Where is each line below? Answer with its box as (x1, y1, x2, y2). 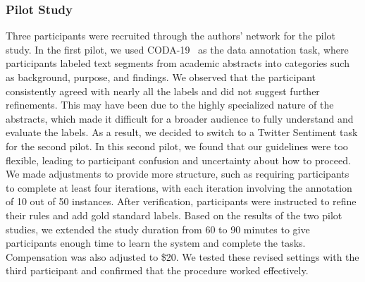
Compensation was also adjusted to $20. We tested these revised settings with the (6, 249, 359, 264)
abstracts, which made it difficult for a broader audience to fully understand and (6, 111, 354, 125)
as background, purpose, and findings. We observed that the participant (6, 70, 316, 84)
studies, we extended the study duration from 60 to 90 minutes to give (6, 221, 310, 236)
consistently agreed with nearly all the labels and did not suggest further (6, 83, 320, 98)
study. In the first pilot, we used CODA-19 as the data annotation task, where (6, 42, 349, 56)
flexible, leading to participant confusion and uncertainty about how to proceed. (6, 152, 351, 167)
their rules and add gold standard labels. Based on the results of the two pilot (6, 207, 342, 222)
